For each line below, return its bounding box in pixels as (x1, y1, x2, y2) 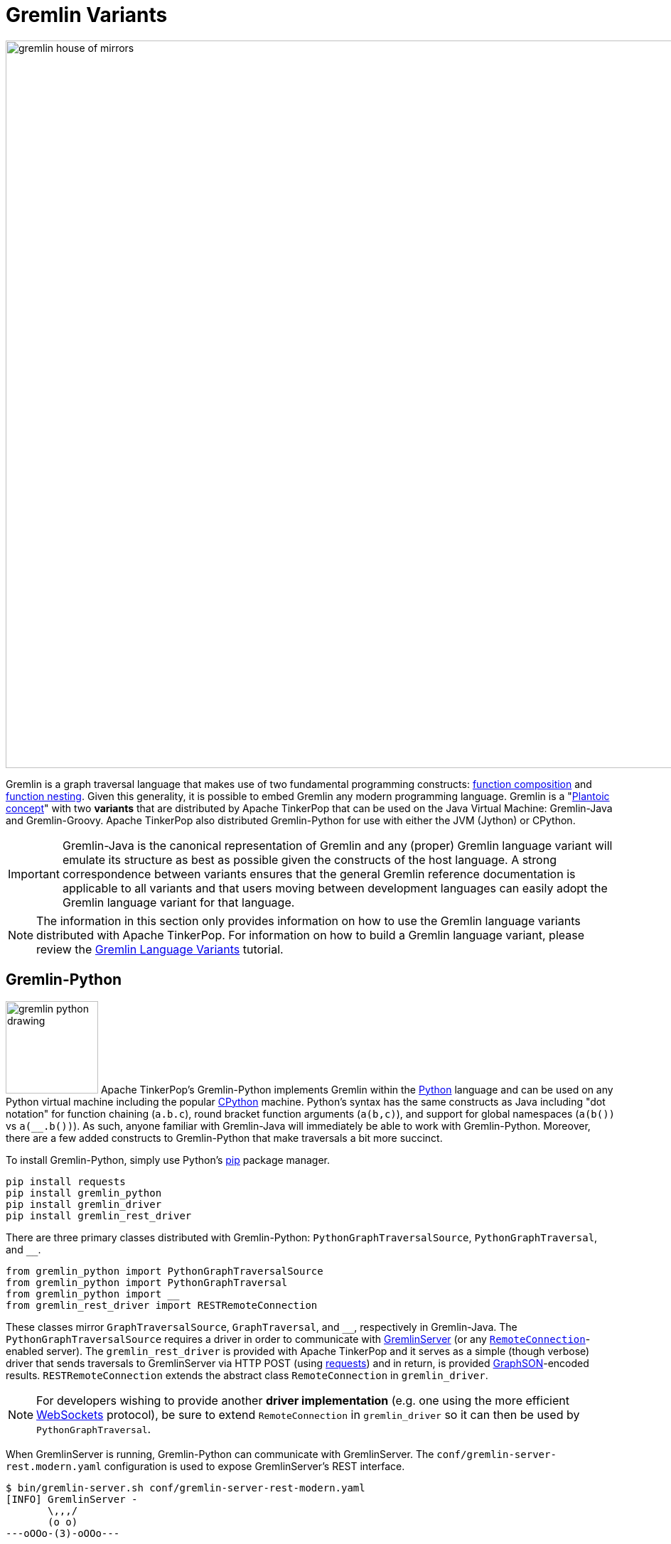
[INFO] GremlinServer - (6, 1493, 138, 1505)
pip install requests (6, 1175, 126, 1187)
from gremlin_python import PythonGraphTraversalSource (6, 1265, 323, 1277)
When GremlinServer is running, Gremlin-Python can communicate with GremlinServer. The (6, 1447, 434, 1460)
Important (8, 866, 60, 881)
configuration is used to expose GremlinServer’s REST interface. (104, 1459, 405, 1472)
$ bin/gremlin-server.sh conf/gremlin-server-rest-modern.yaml (6, 1481, 365, 1494)
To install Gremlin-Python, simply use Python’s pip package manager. (6, 1153, 331, 1166)
